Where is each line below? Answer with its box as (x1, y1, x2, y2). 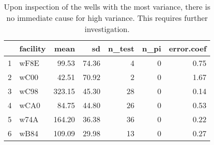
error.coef (168, 43, 207, 54)
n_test (108, 43, 135, 54)
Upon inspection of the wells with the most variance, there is (4, 1, 211, 12)
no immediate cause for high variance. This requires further (6, 12, 208, 23)
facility (19, 43, 46, 54)
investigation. (84, 23, 130, 34)
